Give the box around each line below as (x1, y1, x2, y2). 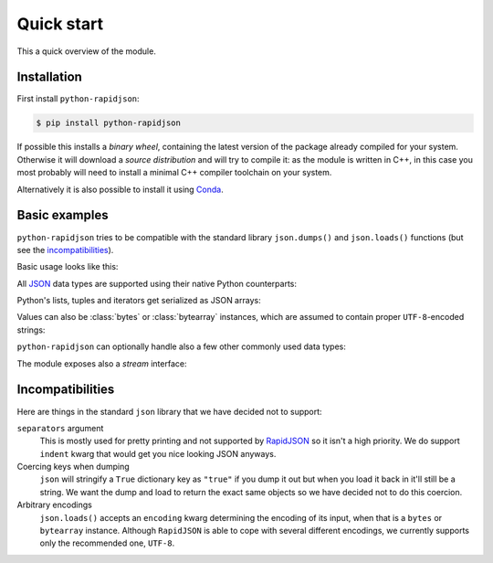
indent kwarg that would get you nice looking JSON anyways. (39, 448, 277, 459)
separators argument (16, 422, 104, 433)
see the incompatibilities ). (16, 244, 114, 255)
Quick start (16, 14, 104, 34)
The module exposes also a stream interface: (16, 357, 187, 369)
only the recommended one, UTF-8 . (39, 537, 175, 548)
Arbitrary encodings (16, 499, 93, 511)
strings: (16, 324, 46, 335)
